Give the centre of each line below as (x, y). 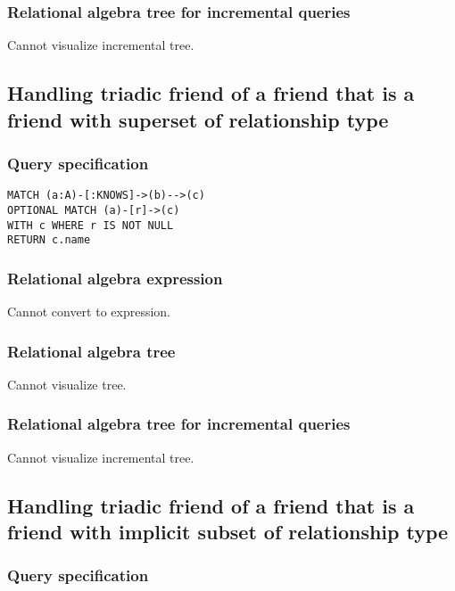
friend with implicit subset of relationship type (228, 532)
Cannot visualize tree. (67, 384)
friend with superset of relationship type (198, 119)
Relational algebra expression (115, 278)
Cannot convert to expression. (89, 312)
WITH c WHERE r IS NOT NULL (91, 225)
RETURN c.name (49, 240)
